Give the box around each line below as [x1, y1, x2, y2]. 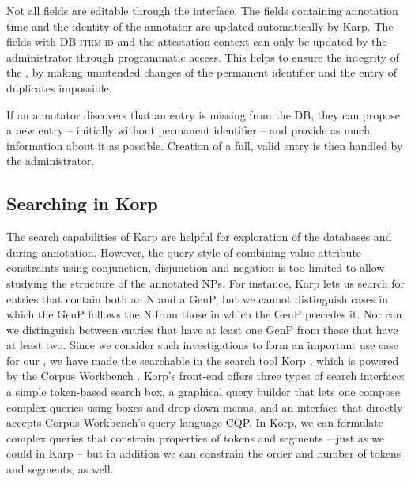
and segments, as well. [6, 461, 114, 477]
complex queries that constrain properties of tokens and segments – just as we [6, 429, 384, 446]
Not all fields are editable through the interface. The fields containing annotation [6, 2, 398, 18]
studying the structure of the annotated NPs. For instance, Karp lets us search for [6, 274, 405, 291]
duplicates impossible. [6, 79, 112, 96]
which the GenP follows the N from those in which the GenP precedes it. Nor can [6, 306, 402, 322]
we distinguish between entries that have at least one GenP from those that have [6, 321, 398, 337]
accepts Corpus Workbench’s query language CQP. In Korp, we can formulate [6, 414, 384, 431]
